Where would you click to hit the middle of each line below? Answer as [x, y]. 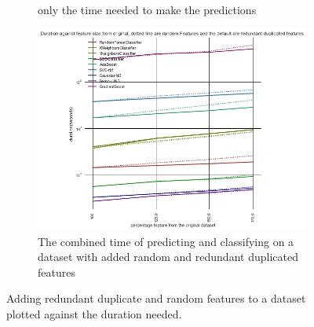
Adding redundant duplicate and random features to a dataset [156, 298]
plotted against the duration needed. [94, 313]
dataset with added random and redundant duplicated [168, 257]
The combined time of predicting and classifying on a [166, 241]
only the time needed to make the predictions [147, 9]
